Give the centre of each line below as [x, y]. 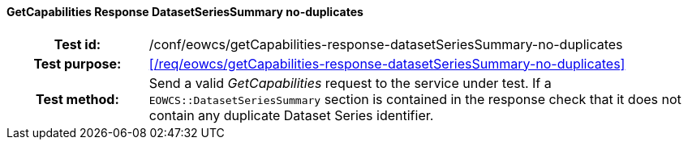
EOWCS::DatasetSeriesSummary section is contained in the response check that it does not [415, 99]
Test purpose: [77, 63]
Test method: [77, 99]
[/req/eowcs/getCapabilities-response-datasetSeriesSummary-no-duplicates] [387, 63]
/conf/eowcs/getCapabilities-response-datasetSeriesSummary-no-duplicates [386, 44]
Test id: [77, 44]
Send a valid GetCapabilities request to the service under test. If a [350, 83]
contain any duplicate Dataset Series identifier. [291, 115]
